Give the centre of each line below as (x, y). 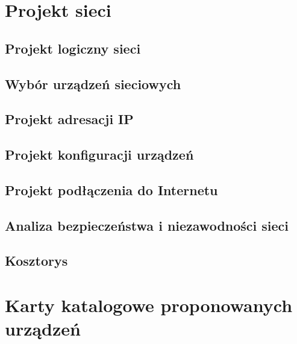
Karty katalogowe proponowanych (149, 305)
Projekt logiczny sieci (73, 48)
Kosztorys (36, 261)
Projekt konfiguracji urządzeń (99, 155)
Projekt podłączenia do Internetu (111, 189)
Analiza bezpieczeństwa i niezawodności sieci (147, 225)
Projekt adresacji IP (69, 119)
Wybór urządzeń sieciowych (93, 83)
